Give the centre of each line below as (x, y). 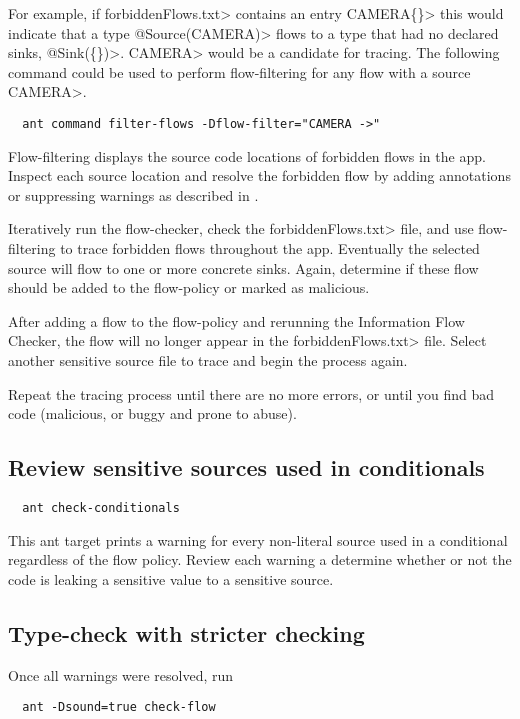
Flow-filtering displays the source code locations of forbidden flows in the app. (247, 155)
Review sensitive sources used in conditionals (246, 467)
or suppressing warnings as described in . (133, 194)
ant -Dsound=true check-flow (119, 707)
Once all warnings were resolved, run (121, 674)
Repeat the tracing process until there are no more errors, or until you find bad (251, 393)
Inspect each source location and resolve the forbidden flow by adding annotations (259, 175)
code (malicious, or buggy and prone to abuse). (152, 413)
